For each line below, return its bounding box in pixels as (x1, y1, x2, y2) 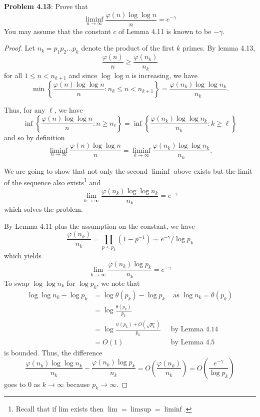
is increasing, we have (131, 70, 198, 80)
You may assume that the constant (4, 26, 111, 36)
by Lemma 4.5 (170, 338, 215, 346)
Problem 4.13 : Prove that (4, 1, 88, 11)
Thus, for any (4, 105, 45, 115)
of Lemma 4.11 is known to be (118, 26, 211, 36)
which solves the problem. (4, 204, 83, 214)
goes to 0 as (4, 378, 40, 389)
